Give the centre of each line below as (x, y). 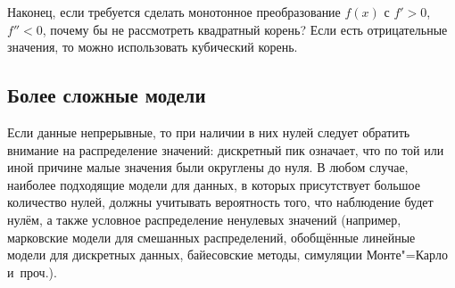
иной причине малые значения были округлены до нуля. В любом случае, (208, 167)
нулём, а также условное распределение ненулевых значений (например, (204, 219)
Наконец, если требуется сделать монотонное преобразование (174, 12)
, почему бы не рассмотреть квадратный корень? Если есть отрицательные (245, 29)
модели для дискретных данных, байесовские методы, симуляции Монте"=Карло (227, 255)
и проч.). (32, 272)
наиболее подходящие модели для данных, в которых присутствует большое (214, 184)
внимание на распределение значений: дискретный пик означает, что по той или (226, 149)
